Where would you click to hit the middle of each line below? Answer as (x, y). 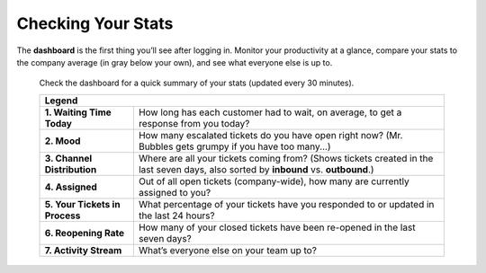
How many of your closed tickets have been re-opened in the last (277, 227)
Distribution (71, 169)
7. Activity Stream (83, 250)
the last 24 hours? (176, 216)
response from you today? (194, 123)
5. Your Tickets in (82, 204)
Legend (61, 101)
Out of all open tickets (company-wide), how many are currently (274, 181)
